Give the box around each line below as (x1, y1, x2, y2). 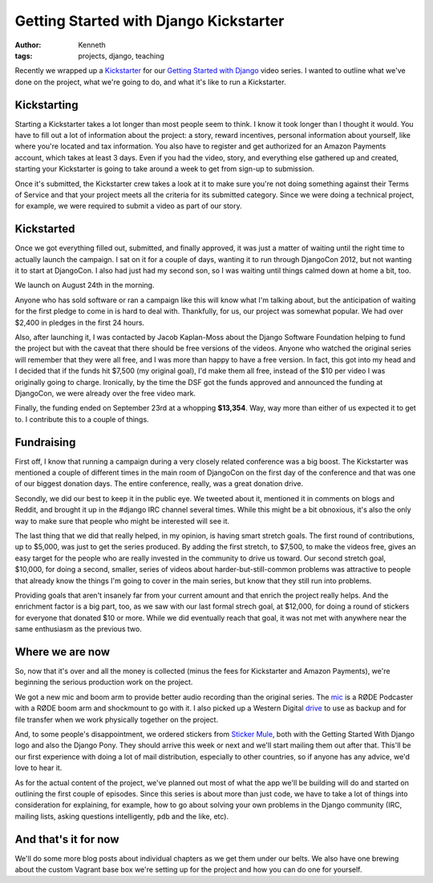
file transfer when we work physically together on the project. (14, 715, 219, 724)
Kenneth (78, 40, 106, 50)
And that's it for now (14, 832, 119, 846)
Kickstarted (14, 222, 75, 236)
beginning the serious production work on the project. (14, 678, 193, 687)
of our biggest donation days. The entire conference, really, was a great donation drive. (14, 479, 304, 488)
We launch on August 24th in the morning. (14, 281, 155, 290)
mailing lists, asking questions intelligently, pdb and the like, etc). (14, 811, 229, 821)
